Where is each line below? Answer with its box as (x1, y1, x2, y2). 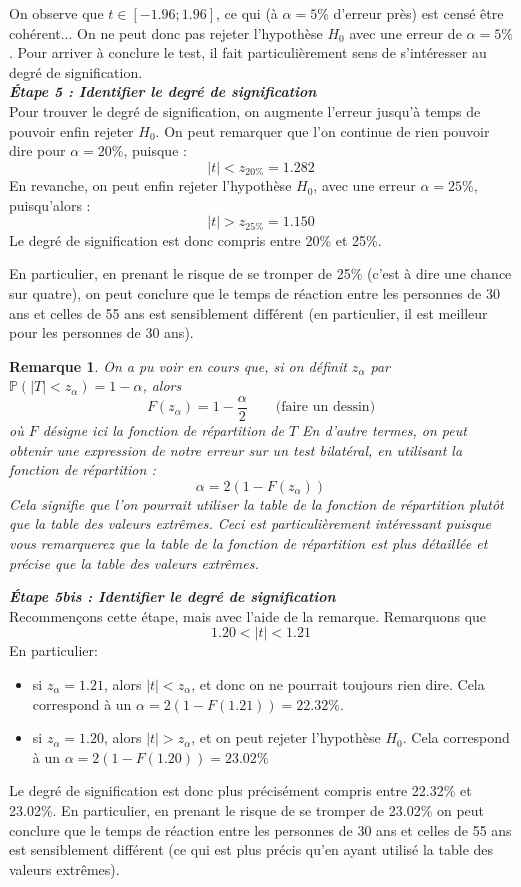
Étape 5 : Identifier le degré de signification (9, 81, 317, 102)
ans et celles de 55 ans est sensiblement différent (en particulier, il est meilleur (9, 302, 488, 323)
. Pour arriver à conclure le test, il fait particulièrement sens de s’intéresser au (9, 42, 487, 63)
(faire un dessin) (275, 400, 376, 415)
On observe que (9, 3, 104, 23)
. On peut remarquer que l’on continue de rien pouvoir (155, 120, 490, 141)
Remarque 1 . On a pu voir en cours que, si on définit (9, 355, 347, 376)
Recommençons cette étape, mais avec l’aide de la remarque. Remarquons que (9, 605, 487, 626)
